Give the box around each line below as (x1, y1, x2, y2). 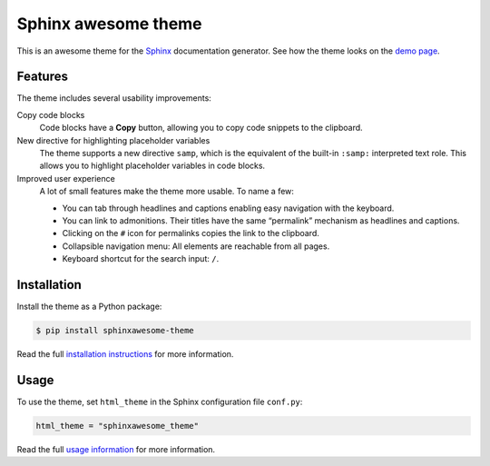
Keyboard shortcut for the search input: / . (62, 253, 220, 264)
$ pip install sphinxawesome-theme (35, 325, 194, 336)
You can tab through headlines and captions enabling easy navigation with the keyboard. (62, 203, 395, 213)
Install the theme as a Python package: (16, 301, 162, 312)
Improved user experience (16, 173, 115, 183)
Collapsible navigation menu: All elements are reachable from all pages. (62, 241, 330, 252)
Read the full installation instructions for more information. (16, 349, 234, 360)
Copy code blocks (16, 109, 85, 120)
